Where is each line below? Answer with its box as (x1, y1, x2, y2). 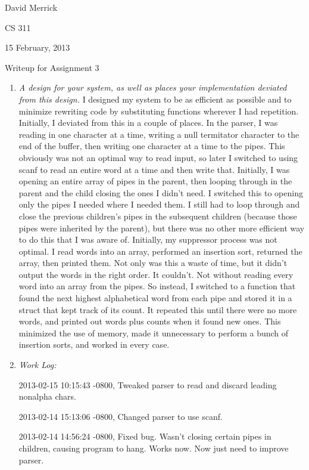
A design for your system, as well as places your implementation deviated (18, 81, 287, 94)
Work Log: (18, 358, 57, 371)
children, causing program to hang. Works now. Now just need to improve (18, 442, 289, 454)
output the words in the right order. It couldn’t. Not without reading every (18, 268, 294, 280)
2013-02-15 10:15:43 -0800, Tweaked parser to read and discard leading (18, 378, 277, 391)
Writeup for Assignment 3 (5, 61, 99, 73)
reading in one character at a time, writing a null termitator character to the (18, 128, 299, 140)
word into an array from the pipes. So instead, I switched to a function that (18, 280, 296, 292)
